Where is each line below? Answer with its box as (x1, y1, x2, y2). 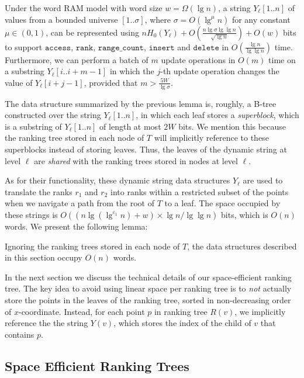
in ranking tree (154, 305, 208, 317)
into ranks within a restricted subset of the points (110, 185, 289, 197)
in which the (109, 65, 154, 77)
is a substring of (5, 120, 62, 132)
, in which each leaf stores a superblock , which (136, 109, 299, 121)
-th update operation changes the (160, 65, 279, 77)
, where (144, 13, 171, 25)
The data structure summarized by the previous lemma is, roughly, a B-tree (5, 97, 277, 109)
